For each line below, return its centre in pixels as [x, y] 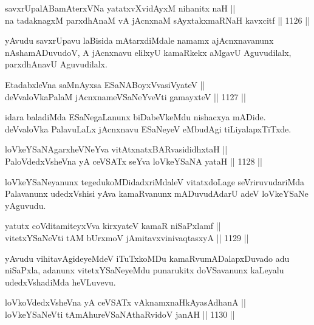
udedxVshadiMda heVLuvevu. [60, 282]
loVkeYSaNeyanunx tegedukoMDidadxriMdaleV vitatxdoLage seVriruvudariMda [155, 181]
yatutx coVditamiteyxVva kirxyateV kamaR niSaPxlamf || [113, 226]
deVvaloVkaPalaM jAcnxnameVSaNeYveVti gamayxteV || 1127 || [125, 96]
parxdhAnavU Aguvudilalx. [56, 64]
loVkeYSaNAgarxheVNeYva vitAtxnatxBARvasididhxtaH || [116, 149]
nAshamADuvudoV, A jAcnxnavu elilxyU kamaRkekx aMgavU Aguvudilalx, [148, 52]
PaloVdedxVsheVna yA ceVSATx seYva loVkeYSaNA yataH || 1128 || [134, 161]
